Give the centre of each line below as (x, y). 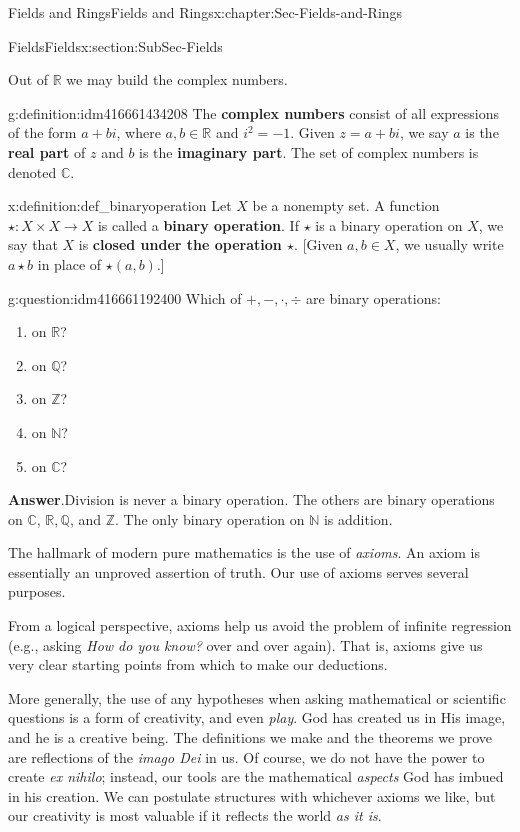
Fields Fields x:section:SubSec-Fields (115, 45)
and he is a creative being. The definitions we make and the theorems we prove (250, 737)
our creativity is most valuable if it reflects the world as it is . (195, 815)
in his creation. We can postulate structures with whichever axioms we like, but (252, 795)
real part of (47, 151)
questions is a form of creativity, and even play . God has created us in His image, (257, 717)
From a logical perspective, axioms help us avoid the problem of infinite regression (260, 625)
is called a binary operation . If (198, 224)
